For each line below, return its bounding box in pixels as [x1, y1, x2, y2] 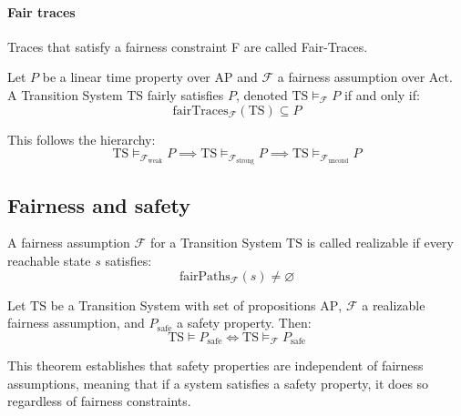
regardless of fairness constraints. [7, 391, 191, 411]
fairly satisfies [147, 85, 224, 104]
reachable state [7, 251, 91, 270]
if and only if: [343, 85, 420, 104]
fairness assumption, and [7, 313, 145, 332]
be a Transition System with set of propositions [50, 295, 316, 314]
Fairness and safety [7, 190, 190, 218]
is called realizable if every [306, 233, 454, 252]
